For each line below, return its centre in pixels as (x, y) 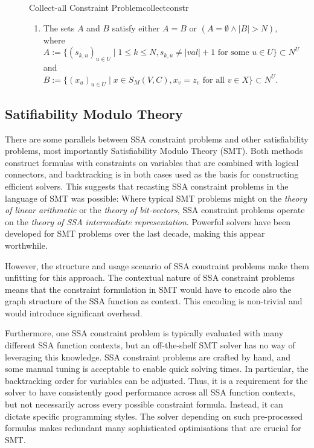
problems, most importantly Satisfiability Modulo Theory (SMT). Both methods (154, 151)
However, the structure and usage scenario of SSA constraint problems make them (157, 265)
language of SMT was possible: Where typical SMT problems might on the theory (156, 198)
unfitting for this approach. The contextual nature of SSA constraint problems (150, 277)
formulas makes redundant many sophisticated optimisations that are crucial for (153, 428)
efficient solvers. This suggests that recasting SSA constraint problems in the (147, 186)
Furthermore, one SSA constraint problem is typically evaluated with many (144, 333)
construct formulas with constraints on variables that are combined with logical (152, 162)
